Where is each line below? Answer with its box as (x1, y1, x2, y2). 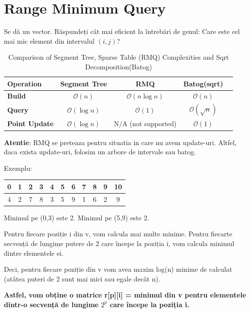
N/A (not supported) (113, 118, 177, 129)
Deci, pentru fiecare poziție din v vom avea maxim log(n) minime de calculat (4, 264, 233, 274)
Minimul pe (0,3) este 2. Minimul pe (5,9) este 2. (4, 212, 149, 222)
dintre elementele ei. (4, 247, 63, 258)
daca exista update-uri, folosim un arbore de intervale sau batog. (4, 147, 196, 157)
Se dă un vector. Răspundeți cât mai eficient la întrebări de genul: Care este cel (4, 26, 240, 36)
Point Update (7, 118, 54, 129)
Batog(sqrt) (183, 78, 223, 88)
